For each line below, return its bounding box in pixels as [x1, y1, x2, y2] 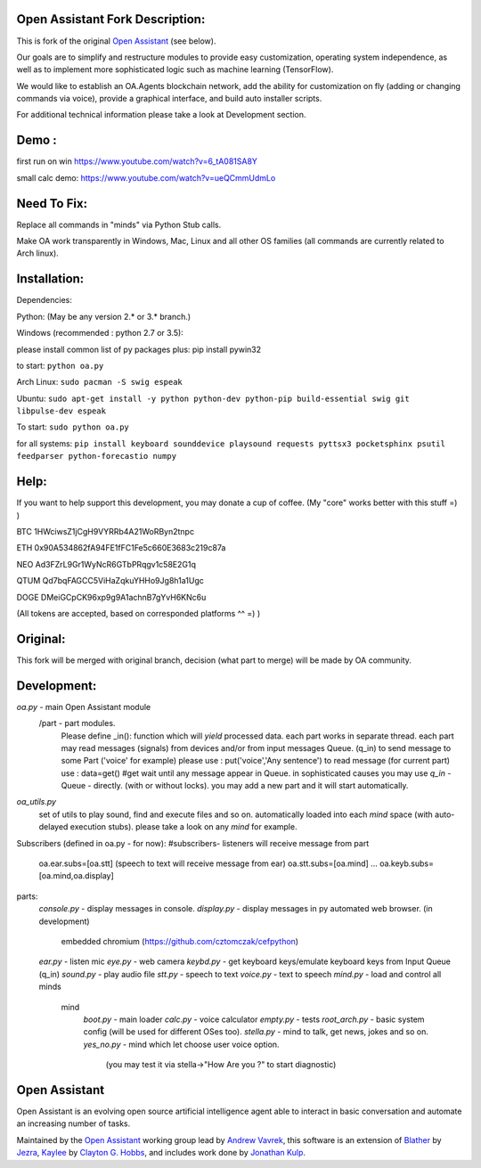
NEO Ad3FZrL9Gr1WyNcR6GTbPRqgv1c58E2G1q [16, 559, 196, 569]
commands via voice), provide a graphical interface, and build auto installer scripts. [16, 94, 322, 104]
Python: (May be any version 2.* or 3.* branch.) [16, 311, 192, 322]
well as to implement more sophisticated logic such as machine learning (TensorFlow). [16, 64, 334, 75]
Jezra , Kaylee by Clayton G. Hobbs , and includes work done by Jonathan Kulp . [16, 1148, 306, 1158]
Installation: [16, 272, 85, 287]
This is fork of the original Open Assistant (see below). [16, 36, 216, 46]
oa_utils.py [16, 796, 57, 807]
